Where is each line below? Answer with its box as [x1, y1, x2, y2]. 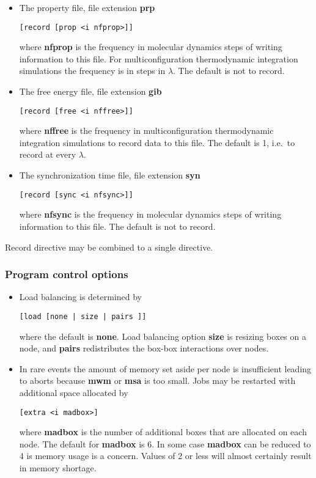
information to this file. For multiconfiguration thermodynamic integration [19, 52, 298, 65]
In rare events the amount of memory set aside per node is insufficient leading [19, 362, 312, 375]
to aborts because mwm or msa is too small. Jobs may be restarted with [19, 374, 296, 387]
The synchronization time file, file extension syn [19, 169, 200, 182]
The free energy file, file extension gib [19, 85, 162, 98]
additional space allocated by [19, 386, 128, 399]
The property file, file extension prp [19, 1, 155, 13]
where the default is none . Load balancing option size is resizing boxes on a [19, 329, 306, 342]
